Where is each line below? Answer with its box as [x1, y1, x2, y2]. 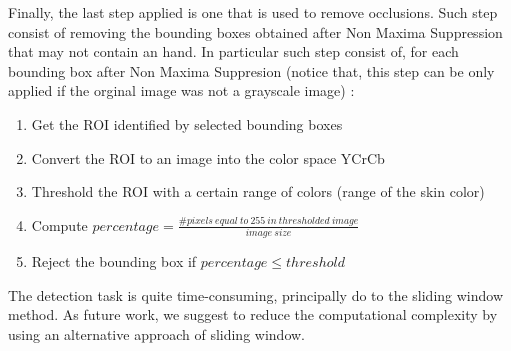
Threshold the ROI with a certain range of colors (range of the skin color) [31, 181, 485, 202]
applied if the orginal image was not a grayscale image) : [8, 80, 355, 101]
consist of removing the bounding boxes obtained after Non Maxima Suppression [8, 21, 503, 42]
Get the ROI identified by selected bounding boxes [31, 113, 343, 134]
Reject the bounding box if [31, 251, 197, 272]
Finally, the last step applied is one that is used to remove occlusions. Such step [8, 2, 498, 22]
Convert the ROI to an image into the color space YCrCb [31, 147, 385, 168]
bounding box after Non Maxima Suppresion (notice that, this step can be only [8, 60, 495, 81]
